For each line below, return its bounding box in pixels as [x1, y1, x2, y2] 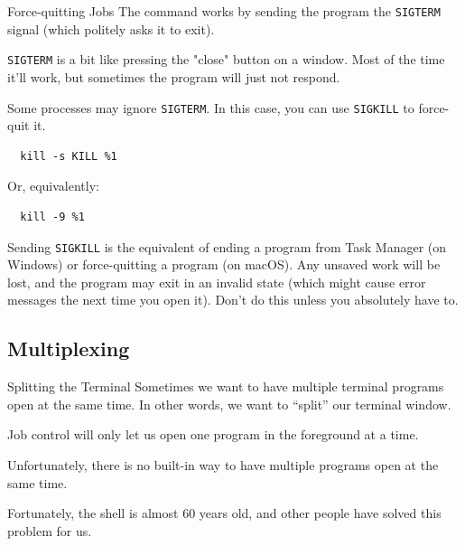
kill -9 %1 [20, 210, 85, 223]
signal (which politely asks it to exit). [7, 19, 215, 38]
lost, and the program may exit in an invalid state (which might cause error [7, 272, 426, 291]
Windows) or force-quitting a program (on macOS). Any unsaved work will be [7, 255, 441, 274]
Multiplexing [7, 334, 130, 362]
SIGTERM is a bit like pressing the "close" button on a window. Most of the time [7, 50, 445, 69]
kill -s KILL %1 [20, 149, 117, 163]
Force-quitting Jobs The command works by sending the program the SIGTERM [7, 2, 441, 20]
